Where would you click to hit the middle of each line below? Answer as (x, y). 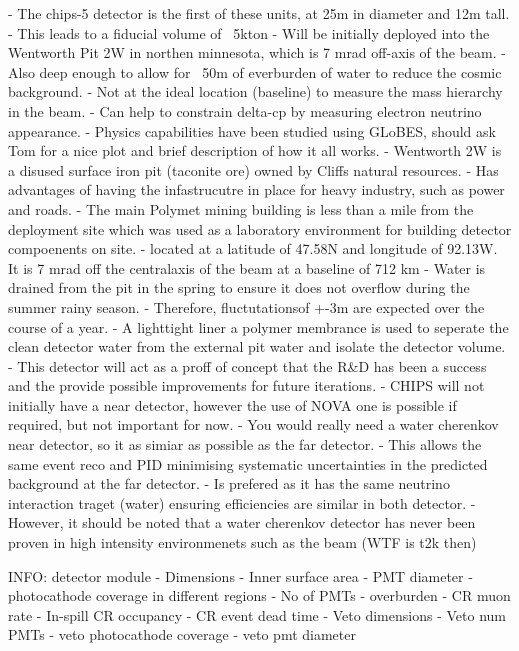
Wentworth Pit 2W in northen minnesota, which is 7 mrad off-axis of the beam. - (257, 52)
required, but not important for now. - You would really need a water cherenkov (253, 424)
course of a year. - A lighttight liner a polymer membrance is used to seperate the (258, 326)
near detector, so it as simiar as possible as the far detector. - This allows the (245, 444)
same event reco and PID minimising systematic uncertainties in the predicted (248, 463)
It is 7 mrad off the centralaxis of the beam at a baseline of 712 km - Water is (247, 267)
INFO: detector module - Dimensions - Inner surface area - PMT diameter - (240, 575)
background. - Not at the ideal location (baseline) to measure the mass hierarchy (255, 91)
